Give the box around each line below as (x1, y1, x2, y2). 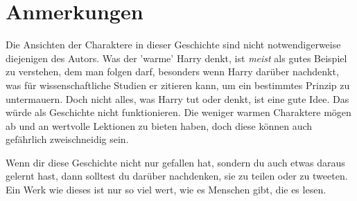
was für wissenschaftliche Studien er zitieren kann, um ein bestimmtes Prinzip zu (6, 77, 350, 92)
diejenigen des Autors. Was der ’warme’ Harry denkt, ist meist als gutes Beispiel (6, 50, 347, 65)
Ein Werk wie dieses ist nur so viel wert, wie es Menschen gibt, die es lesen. (6, 182, 326, 197)
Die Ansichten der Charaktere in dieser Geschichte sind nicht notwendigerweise (6, 37, 341, 52)
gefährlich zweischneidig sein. (6, 132, 129, 146)
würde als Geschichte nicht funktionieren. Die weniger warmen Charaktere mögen (6, 105, 351, 119)
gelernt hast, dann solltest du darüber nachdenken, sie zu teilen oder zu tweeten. (6, 169, 348, 183)
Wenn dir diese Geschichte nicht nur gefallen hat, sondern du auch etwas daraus (6, 155, 345, 169)
